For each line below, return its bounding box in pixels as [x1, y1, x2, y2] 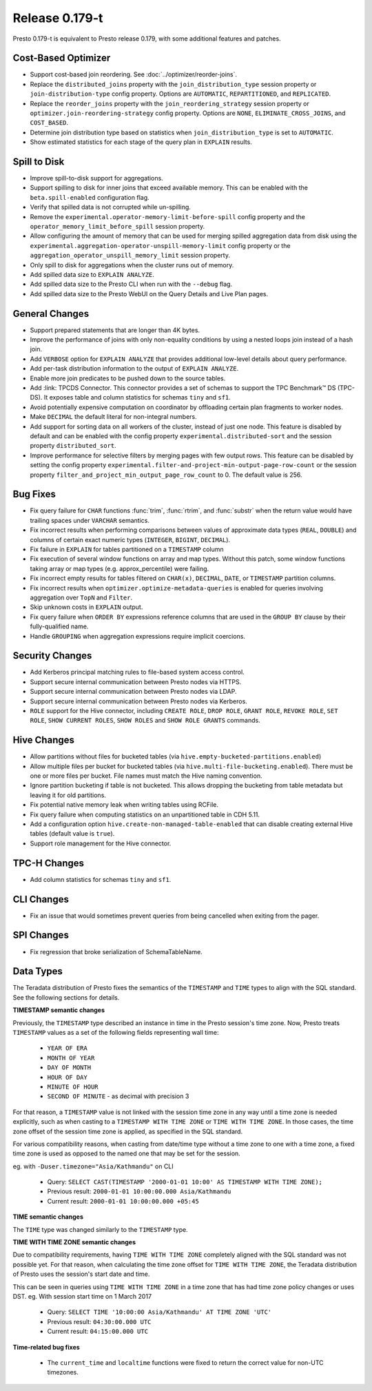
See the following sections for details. [12, 993, 120, 1002]
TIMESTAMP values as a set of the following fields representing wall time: [12, 1029, 219, 1036]
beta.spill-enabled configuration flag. [30, 193, 149, 201]
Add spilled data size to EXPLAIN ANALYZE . [30, 271, 155, 278]
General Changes [12, 307, 90, 320]
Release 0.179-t [12, 10, 103, 25]
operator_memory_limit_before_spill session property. [30, 223, 205, 231]
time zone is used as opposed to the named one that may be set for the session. [12, 1149, 240, 1157]
